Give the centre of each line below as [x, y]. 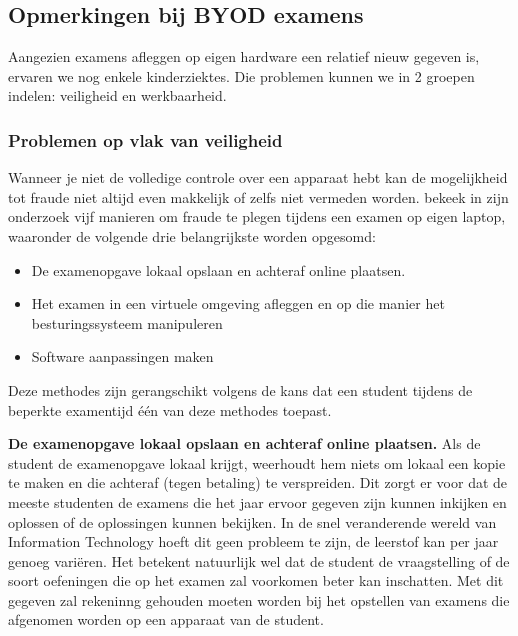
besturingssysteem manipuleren [127, 322]
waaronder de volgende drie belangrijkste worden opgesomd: [192, 235]
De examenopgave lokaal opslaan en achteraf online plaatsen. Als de [244, 443]
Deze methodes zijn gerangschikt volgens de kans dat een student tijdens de [240, 389]
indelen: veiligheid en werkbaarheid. [117, 95]
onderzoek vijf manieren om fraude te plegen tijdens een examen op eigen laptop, [257, 216]
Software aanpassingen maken [122, 356]
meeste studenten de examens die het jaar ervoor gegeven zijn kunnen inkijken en [257, 501]
